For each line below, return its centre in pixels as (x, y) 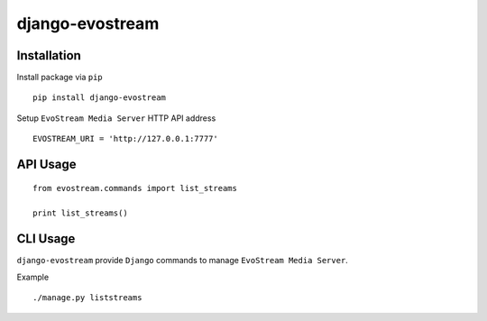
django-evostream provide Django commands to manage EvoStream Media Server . (183, 261)
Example (33, 277)
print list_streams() (80, 213)
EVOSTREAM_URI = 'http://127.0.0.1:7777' (125, 139)
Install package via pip (60, 78)
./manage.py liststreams (87, 298)
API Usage (46, 165)
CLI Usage (46, 239)
